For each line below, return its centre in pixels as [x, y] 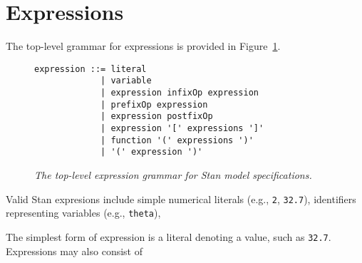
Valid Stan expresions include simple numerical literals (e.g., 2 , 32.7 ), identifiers [181, 198]
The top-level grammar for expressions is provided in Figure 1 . [143, 46]
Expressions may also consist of [74, 251]
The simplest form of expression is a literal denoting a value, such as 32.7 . [169, 236]
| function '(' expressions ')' [177, 140]
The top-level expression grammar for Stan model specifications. [173, 174]
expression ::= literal [90, 69]
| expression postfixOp [157, 117]
